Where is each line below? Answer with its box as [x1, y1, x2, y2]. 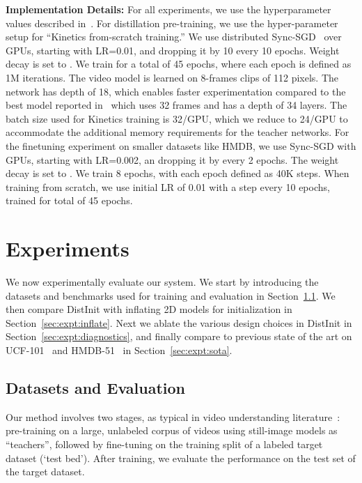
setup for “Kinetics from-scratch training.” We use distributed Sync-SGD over [6, 29, 342, 44]
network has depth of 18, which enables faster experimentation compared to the [6, 84, 346, 98]
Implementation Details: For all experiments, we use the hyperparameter [6, 2, 331, 16]
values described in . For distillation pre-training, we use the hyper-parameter [6, 15, 338, 30]
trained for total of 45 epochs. [6, 193, 133, 208]
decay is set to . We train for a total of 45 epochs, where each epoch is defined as [6, 56, 352, 71]
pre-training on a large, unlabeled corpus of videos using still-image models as [6, 423, 338, 438]
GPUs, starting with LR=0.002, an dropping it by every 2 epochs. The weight [6, 152, 339, 167]
